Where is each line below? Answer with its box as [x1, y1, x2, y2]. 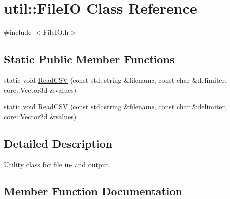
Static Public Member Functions [4, 51, 175, 67]
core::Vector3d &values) [4, 84, 77, 95]
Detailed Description [4, 135, 113, 151]
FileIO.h [43, 27, 69, 37]
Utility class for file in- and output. [4, 159, 111, 169]
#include [4, 27, 32, 37]
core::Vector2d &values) [4, 111, 77, 121]
